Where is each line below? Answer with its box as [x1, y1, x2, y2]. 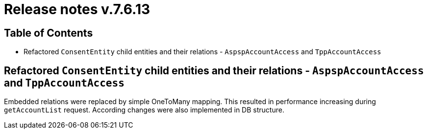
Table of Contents [4, 26, 93, 39]
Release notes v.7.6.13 [4, 1, 151, 18]
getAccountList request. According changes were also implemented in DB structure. [4, 106, 284, 114]
